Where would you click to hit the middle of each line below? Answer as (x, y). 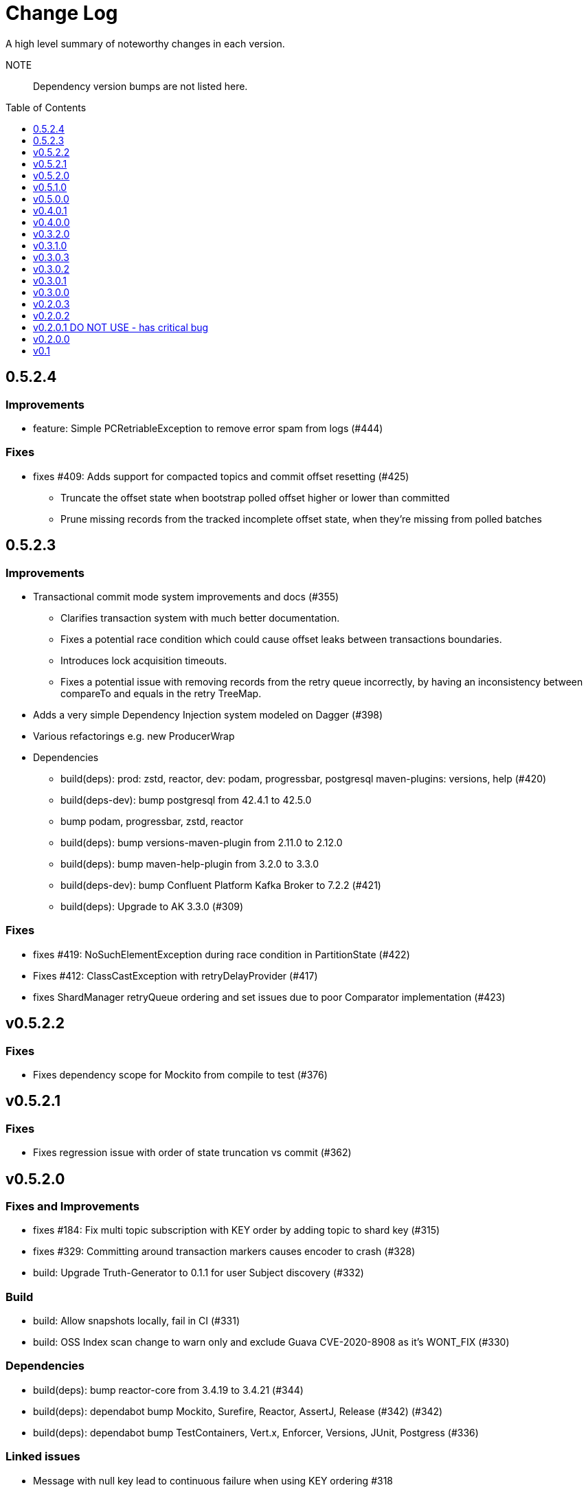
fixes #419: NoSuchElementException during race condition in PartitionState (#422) (222, 954)
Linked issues (43, 1457)
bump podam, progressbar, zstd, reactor (152, 821)
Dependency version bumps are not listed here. (140, 86)
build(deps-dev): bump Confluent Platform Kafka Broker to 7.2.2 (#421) (221, 885)
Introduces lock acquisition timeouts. (144, 660)
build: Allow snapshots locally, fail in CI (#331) (137, 1321)
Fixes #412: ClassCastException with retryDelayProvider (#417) (176, 975)
